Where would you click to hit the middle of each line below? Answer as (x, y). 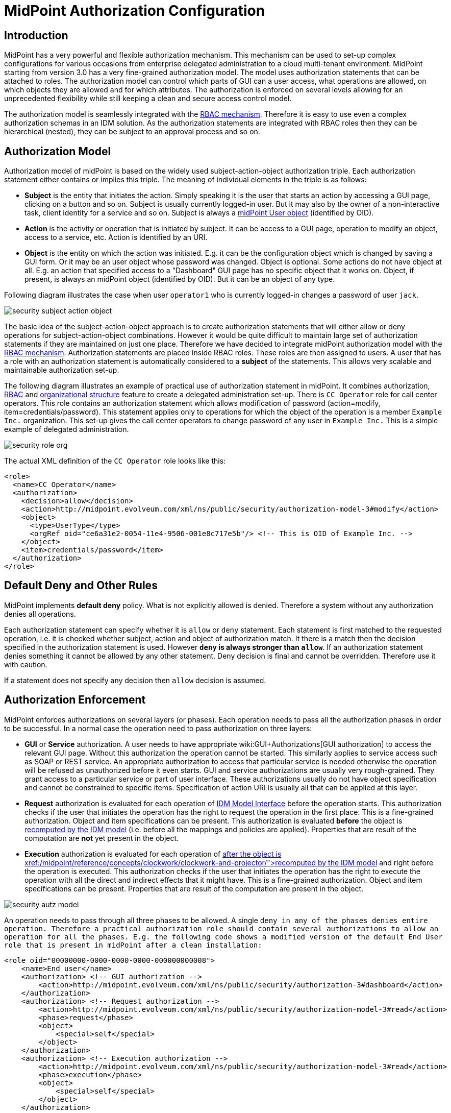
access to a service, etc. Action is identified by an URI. (116, 237)
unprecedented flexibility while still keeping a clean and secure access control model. (148, 99)
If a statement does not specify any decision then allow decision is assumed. (135, 680)
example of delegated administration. (67, 429)
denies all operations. (40, 614)
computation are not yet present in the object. (102, 838)
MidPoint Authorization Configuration (135, 11)
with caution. (26, 664)
